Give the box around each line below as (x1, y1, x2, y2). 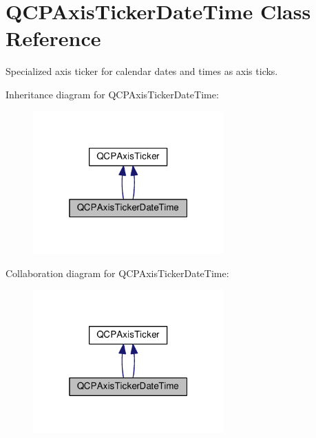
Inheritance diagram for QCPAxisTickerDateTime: (6, 87, 219, 101)
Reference (6, 24, 101, 52)
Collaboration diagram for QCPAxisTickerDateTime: (6, 265, 229, 280)
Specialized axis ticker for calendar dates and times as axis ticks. (6, 64, 278, 78)
